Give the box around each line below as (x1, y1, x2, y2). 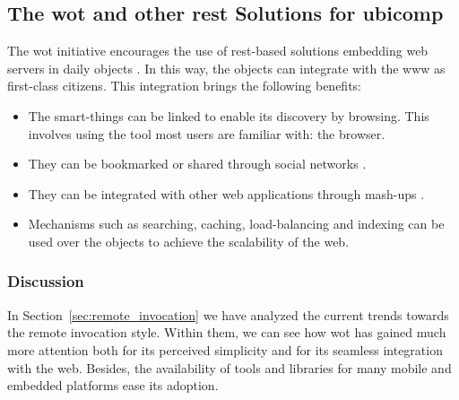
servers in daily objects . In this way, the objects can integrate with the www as (7, 58, 446, 77)
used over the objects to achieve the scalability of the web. (28, 231, 350, 250)
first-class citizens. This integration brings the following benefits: (7, 76, 361, 95)
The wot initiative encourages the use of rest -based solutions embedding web (7, 41, 429, 60)
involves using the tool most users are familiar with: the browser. (28, 124, 385, 143)
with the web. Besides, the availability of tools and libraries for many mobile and (7, 358, 452, 377)
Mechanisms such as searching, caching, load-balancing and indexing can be (28, 214, 445, 233)
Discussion (7, 270, 84, 292)
